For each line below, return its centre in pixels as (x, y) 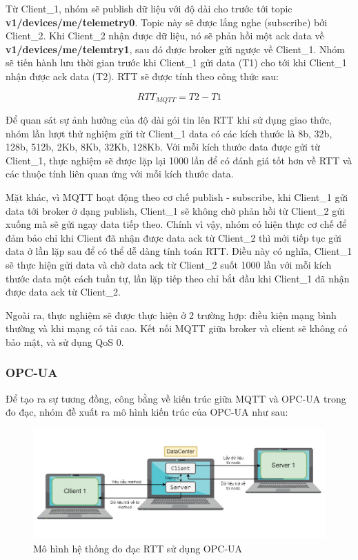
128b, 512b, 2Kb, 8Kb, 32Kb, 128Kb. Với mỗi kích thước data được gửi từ (163, 147)
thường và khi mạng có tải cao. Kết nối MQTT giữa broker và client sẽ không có (177, 328)
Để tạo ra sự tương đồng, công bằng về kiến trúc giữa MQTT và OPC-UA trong (176, 398)
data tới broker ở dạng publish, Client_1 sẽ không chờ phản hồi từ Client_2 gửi (175, 210)
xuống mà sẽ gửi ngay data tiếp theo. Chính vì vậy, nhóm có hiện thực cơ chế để (176, 224)
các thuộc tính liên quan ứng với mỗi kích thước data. (120, 174)
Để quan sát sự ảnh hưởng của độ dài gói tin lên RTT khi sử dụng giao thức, (169, 120)
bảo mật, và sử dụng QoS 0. (65, 341)
